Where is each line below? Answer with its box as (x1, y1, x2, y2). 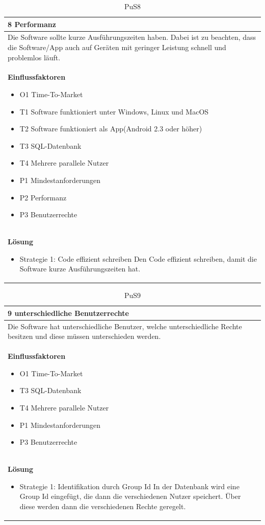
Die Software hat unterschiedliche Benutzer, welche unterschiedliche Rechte (8, 321, 242, 331)
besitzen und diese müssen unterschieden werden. (8, 331, 161, 341)
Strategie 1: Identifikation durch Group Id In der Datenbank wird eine (19, 481, 240, 491)
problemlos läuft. (8, 52, 61, 62)
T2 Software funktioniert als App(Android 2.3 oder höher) (19, 123, 202, 134)
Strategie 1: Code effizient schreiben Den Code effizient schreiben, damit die (19, 253, 257, 264)
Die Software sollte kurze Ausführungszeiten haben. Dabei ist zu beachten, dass (8, 32, 256, 42)
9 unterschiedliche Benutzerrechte (8, 307, 129, 318)
